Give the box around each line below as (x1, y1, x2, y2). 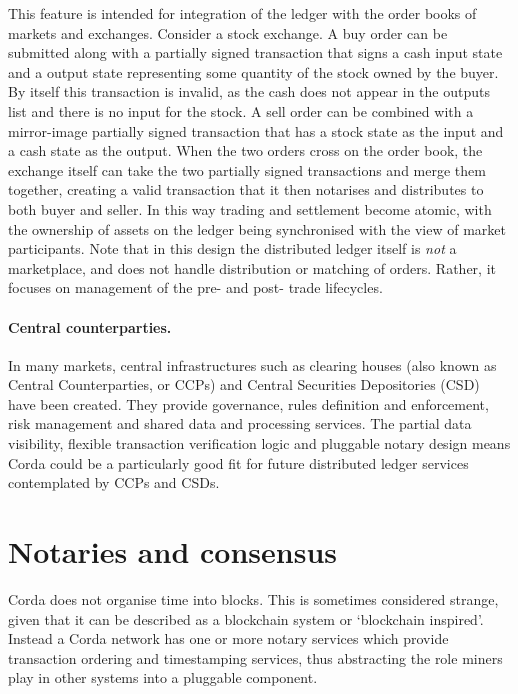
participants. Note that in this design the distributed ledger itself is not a (8, 238, 457, 259)
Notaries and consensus (8, 531, 338, 572)
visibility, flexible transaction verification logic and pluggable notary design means (8, 433, 511, 454)
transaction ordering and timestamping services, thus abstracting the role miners (8, 647, 503, 668)
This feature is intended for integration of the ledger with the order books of (8, 3, 477, 23)
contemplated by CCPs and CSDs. (8, 472, 220, 493)
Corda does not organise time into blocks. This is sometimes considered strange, (8, 588, 499, 609)
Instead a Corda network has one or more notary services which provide (8, 628, 449, 649)
